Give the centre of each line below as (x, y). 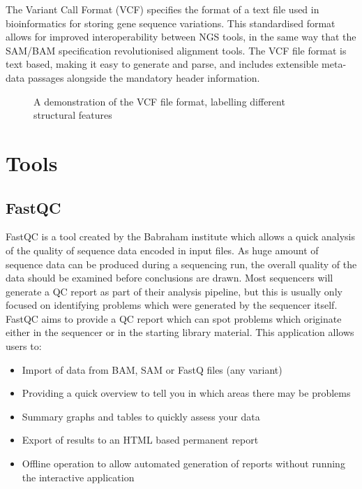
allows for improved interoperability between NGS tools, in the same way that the (181, 37)
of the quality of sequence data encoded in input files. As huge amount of (162, 250)
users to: (24, 346)
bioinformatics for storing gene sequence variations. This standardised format (171, 23)
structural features (73, 115)
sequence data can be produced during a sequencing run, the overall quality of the (181, 264)
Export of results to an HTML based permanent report (140, 440)
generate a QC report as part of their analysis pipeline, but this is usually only (174, 291)
